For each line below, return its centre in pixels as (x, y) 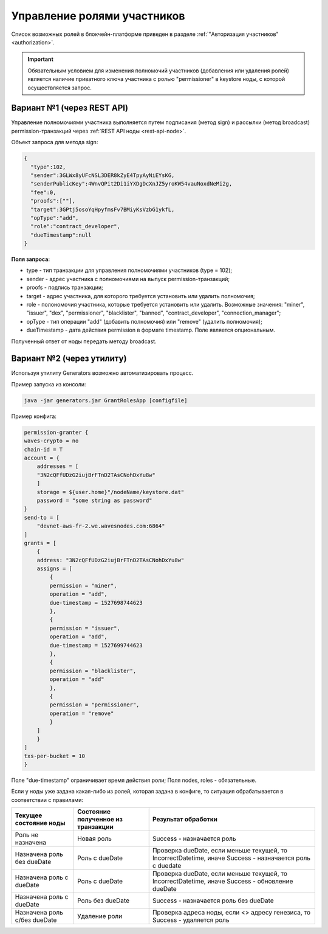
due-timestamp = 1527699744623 (96, 645)
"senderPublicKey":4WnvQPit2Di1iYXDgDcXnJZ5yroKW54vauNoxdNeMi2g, (132, 184)
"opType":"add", (55, 218)
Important (41, 59)
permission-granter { (56, 432)
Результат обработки (185, 820)
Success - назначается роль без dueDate (213, 901)
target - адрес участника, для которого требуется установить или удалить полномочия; (141, 296)
